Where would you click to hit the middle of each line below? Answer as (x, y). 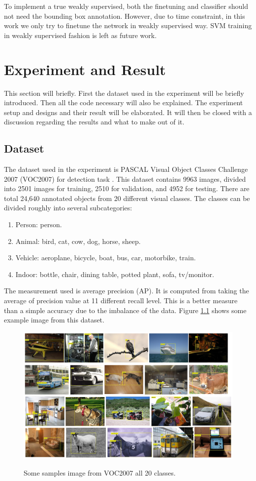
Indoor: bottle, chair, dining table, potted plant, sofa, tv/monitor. (115, 274)
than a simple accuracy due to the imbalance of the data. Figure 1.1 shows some (125, 310)
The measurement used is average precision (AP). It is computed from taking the (127, 291)
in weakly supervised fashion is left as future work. (80, 35)
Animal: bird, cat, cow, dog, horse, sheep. (78, 241)
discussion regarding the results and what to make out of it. (94, 122)
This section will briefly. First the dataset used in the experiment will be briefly (124, 93)
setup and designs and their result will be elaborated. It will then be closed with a (128, 112)
